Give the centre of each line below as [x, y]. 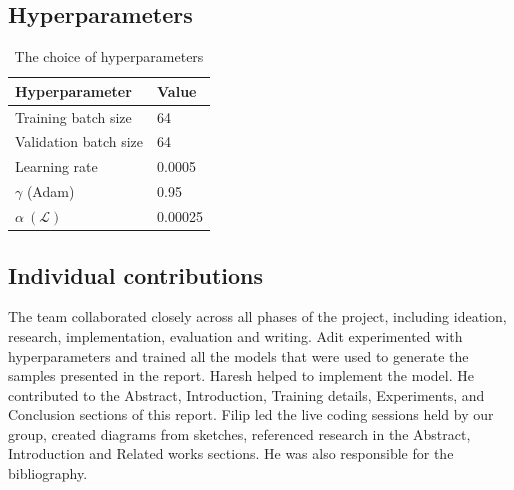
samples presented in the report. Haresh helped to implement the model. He [241, 375]
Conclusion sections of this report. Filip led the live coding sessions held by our [251, 414]
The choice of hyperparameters [109, 56]
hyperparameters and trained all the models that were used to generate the [238, 355]
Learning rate [56, 166]
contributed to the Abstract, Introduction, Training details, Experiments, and [246, 394]
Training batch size [73, 116]
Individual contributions [136, 274]
